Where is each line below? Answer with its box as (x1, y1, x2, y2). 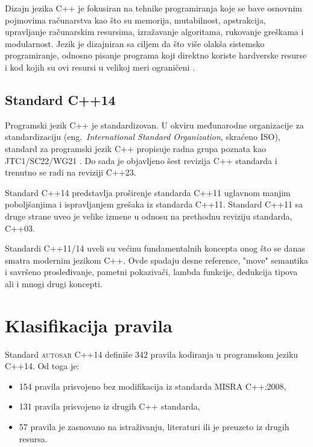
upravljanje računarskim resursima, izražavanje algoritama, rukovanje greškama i (5, 25, 304, 38)
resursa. (19, 432, 48, 445)
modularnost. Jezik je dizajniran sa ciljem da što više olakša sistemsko (5, 37, 265, 49)
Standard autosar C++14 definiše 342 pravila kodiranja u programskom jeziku (5, 347, 299, 360)
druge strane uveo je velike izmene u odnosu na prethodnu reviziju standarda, (5, 209, 292, 222)
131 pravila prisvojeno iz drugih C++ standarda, (19, 400, 200, 413)
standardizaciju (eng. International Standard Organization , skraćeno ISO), (5, 130, 280, 143)
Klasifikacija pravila (5, 312, 172, 337)
